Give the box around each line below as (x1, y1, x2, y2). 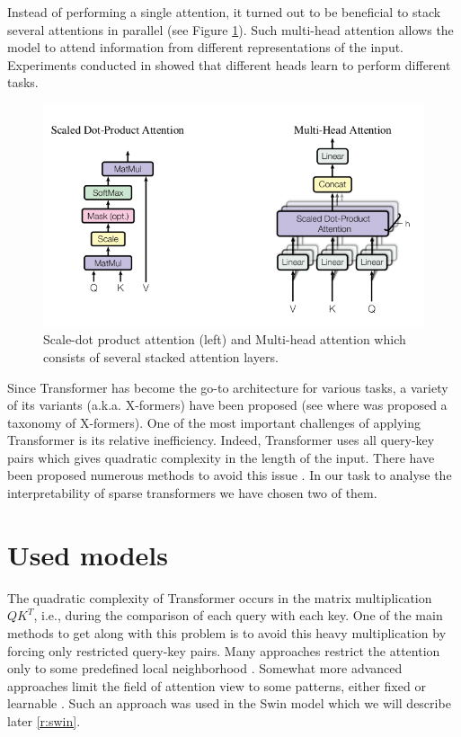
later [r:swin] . (7, 711, 81, 730)
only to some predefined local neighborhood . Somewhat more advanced (7, 659, 403, 678)
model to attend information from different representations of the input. (7, 38, 403, 57)
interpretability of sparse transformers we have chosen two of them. (7, 484, 377, 502)
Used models (7, 536, 168, 573)
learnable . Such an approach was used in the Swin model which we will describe (7, 694, 451, 713)
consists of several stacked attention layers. (43, 347, 279, 366)
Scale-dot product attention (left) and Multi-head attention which (43, 330, 406, 349)
